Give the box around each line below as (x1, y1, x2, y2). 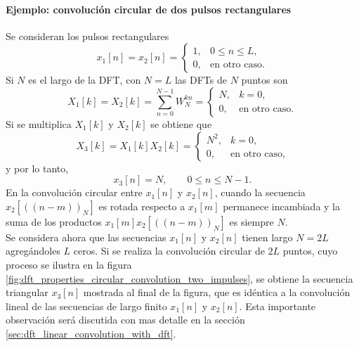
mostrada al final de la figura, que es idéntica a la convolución (83, 285, 351, 300)
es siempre (229, 214, 274, 229)
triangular (6, 285, 48, 300)
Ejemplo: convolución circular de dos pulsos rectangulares (6, 1, 292, 16)
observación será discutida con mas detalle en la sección (6, 312, 245, 327)
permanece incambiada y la (223, 198, 341, 213)
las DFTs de (174, 72, 227, 87)
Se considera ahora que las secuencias (6, 229, 167, 244)
